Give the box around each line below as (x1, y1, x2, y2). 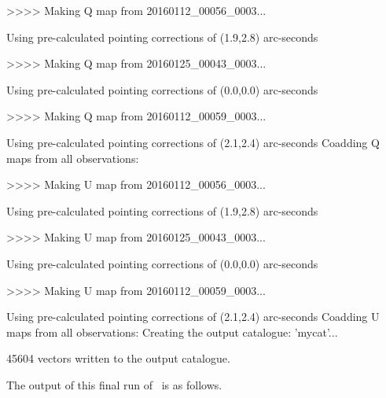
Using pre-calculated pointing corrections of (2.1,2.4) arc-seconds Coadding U (6, 308, 380, 325)
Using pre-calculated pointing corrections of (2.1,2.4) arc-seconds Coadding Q (6, 134, 380, 150)
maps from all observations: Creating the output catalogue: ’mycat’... (6, 323, 338, 340)
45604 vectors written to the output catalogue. (6, 350, 230, 367)
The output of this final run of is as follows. (6, 376, 222, 392)
